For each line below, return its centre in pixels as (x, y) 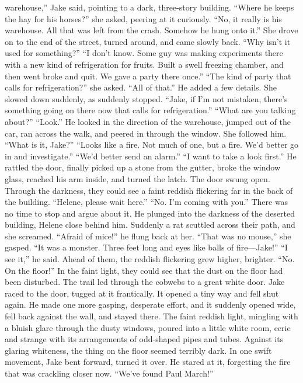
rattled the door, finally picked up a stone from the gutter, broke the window (143, 167)
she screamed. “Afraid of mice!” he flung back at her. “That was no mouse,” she (148, 236)
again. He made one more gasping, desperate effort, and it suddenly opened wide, (150, 304)
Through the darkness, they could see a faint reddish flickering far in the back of (149, 190)
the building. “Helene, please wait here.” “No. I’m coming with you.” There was (147, 202)
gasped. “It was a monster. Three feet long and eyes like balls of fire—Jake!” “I (146, 247)
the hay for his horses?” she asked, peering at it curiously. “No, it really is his (143, 18)
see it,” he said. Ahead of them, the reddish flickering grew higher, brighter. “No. (150, 259)
